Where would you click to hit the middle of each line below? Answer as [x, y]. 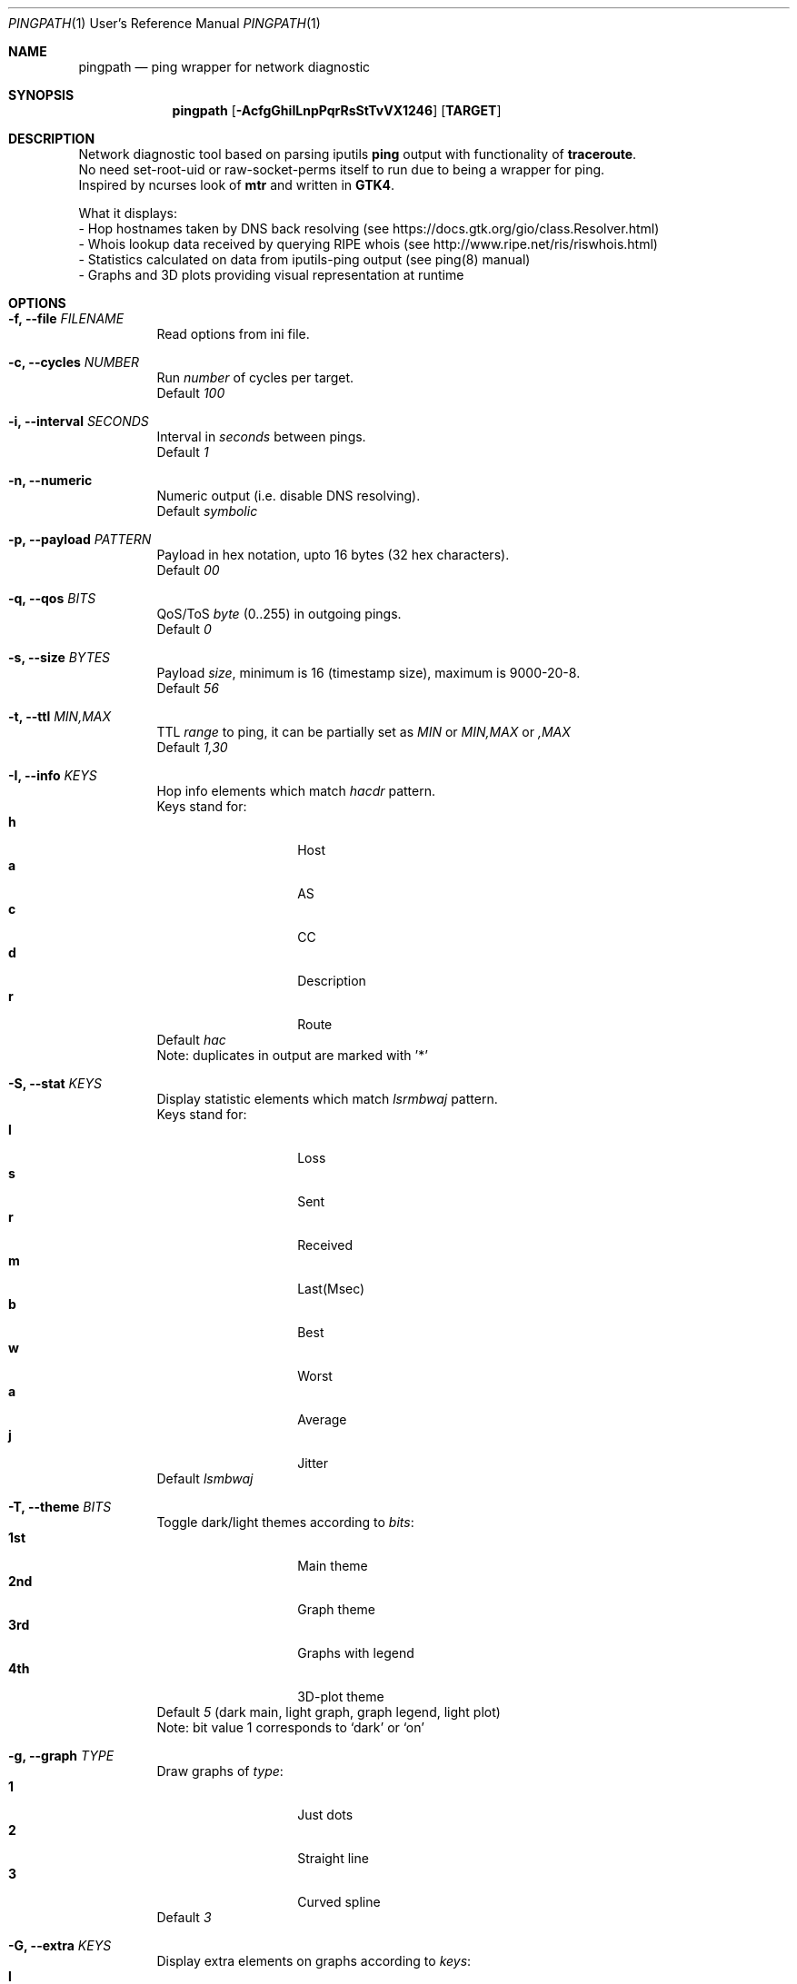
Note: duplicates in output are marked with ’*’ [292, 1055]
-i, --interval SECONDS [79, 421]
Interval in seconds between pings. [261, 436]
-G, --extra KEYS [60, 1945]
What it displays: [128, 213]
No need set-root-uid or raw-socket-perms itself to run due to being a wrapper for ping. [342, 169]
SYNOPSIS [41, 95]
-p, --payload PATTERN [80, 539]
